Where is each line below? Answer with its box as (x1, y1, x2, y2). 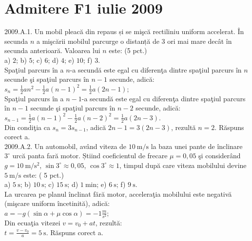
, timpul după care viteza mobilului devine (119, 160, 247, 170)
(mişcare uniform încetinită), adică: (4, 198, 110, 208)
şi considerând (198, 150, 241, 161)
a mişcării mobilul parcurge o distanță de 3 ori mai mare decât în (37, 36, 232, 46)
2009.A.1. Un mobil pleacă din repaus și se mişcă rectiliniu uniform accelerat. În (4, 26, 244, 37)
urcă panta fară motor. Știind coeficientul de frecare (12, 150, 168, 161)
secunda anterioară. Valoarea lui (4, 45, 100, 56)
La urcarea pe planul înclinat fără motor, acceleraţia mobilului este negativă (4, 188, 232, 199)
